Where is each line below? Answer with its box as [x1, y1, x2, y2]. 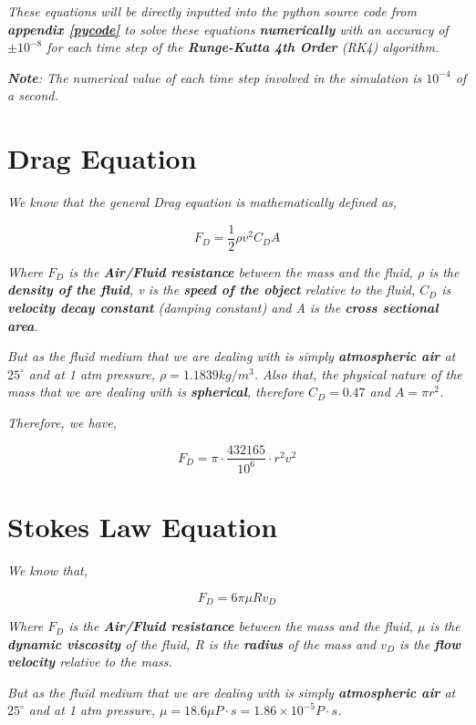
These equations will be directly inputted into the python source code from [7, 2, 417, 20]
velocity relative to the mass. [7, 652, 172, 671]
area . [7, 316, 38, 335]
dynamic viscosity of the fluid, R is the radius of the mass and [7, 634, 377, 653]
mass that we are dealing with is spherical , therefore [7, 382, 305, 401]
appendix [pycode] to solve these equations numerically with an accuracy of [7, 19, 449, 38]
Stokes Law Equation [7, 508, 278, 545]
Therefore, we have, [7, 412, 117, 431]
